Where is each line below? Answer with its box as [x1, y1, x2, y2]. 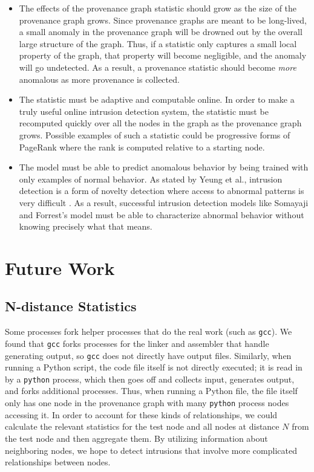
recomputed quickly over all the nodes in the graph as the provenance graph [19, 117, 302, 129]
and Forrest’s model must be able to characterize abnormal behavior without [19, 208, 304, 221]
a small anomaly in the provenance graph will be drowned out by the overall [19, 25, 303, 38]
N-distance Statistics [5, 297, 137, 315]
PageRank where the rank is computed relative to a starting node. [19, 140, 265, 153]
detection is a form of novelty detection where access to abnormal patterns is [19, 184, 304, 197]
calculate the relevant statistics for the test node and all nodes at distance [5, 420, 280, 433]
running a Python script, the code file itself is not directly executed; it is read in [5, 361, 303, 373]
